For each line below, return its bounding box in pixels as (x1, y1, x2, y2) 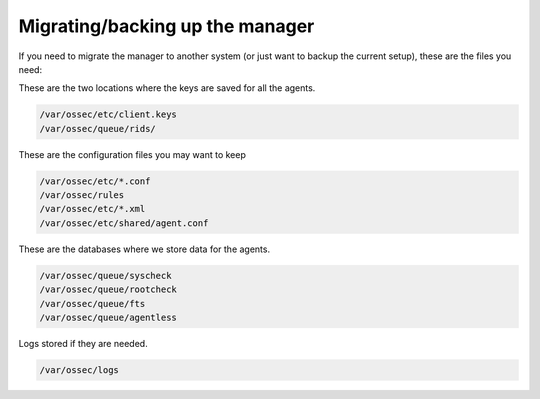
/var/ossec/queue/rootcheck (39, 284, 177, 295)
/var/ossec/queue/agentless (39, 311, 177, 323)
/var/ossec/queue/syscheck (39, 270, 172, 281)
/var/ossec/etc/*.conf (39, 175, 151, 187)
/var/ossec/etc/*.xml (39, 203, 146, 215)
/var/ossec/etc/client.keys (39, 109, 177, 120)
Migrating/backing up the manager (18, 15, 315, 37)
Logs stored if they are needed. (18, 337, 149, 349)
